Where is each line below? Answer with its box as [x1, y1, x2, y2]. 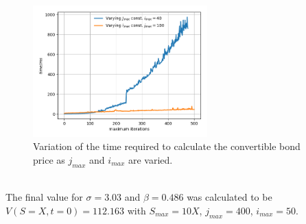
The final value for [5, 190, 83, 204]
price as [33, 152, 65, 166]
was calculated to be [187, 190, 272, 204]
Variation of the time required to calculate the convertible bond [33, 139, 301, 153]
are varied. [128, 152, 173, 166]
